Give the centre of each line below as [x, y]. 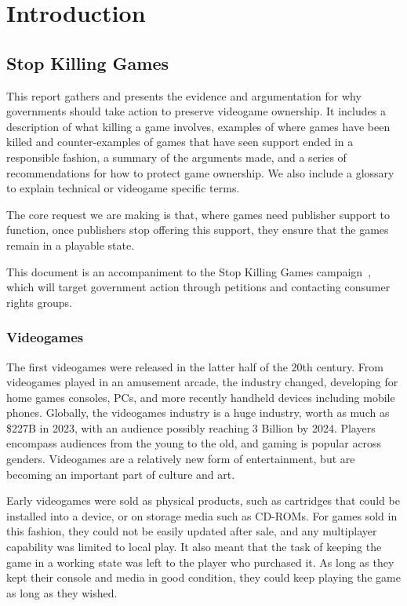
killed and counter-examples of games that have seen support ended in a [180, 142]
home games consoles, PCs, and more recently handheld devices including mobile [201, 397]
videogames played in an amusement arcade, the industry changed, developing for [202, 382]
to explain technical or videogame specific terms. [123, 188]
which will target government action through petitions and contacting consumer [198, 287]
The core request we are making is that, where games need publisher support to [198, 214]
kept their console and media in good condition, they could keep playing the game [203, 577]
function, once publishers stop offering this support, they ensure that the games [198, 230]
